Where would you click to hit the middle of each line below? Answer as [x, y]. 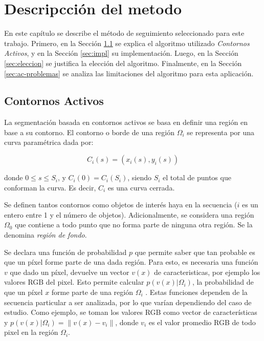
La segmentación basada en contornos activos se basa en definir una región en [126, 122]
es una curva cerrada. [141, 187]
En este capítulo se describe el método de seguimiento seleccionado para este [124, 33]
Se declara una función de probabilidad [65, 252]
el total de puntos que [197, 177]
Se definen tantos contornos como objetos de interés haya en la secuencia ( [121, 205]
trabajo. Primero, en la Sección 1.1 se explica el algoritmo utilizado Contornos [127, 43]
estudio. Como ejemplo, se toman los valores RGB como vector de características [131, 312]
